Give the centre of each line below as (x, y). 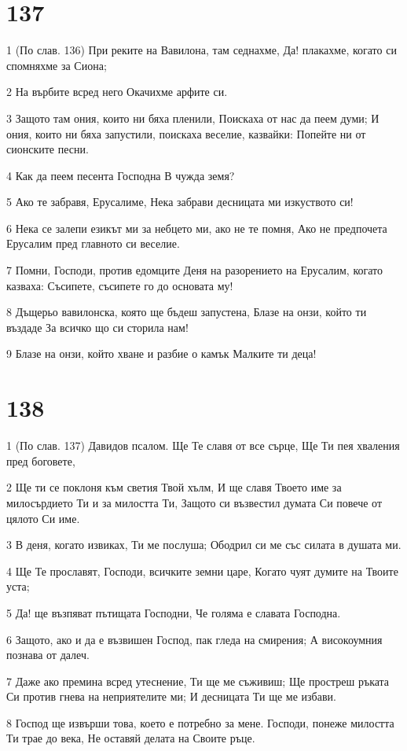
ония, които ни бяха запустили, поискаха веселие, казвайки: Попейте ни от (186, 133)
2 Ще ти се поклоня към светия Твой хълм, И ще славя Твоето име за (174, 487)
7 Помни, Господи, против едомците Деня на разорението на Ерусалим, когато (195, 270)
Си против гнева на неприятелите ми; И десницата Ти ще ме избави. (171, 696)
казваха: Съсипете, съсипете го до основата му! (120, 285)
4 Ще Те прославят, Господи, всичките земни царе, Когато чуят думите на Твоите (202, 571)
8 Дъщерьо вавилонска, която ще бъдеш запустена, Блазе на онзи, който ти (187, 312)
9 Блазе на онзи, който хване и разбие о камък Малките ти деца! (161, 353)
